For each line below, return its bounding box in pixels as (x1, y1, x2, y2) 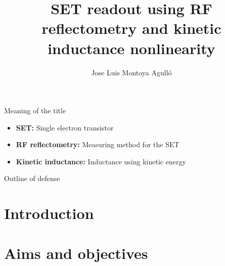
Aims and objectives (4, 242, 148, 263)
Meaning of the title (4, 105, 66, 116)
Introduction (4, 203, 94, 224)
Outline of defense (4, 173, 60, 184)
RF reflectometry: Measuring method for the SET (16, 139, 179, 150)
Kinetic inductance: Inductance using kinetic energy (16, 156, 186, 166)
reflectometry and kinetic (41, 18, 221, 38)
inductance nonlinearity (48, 37, 215, 58)
